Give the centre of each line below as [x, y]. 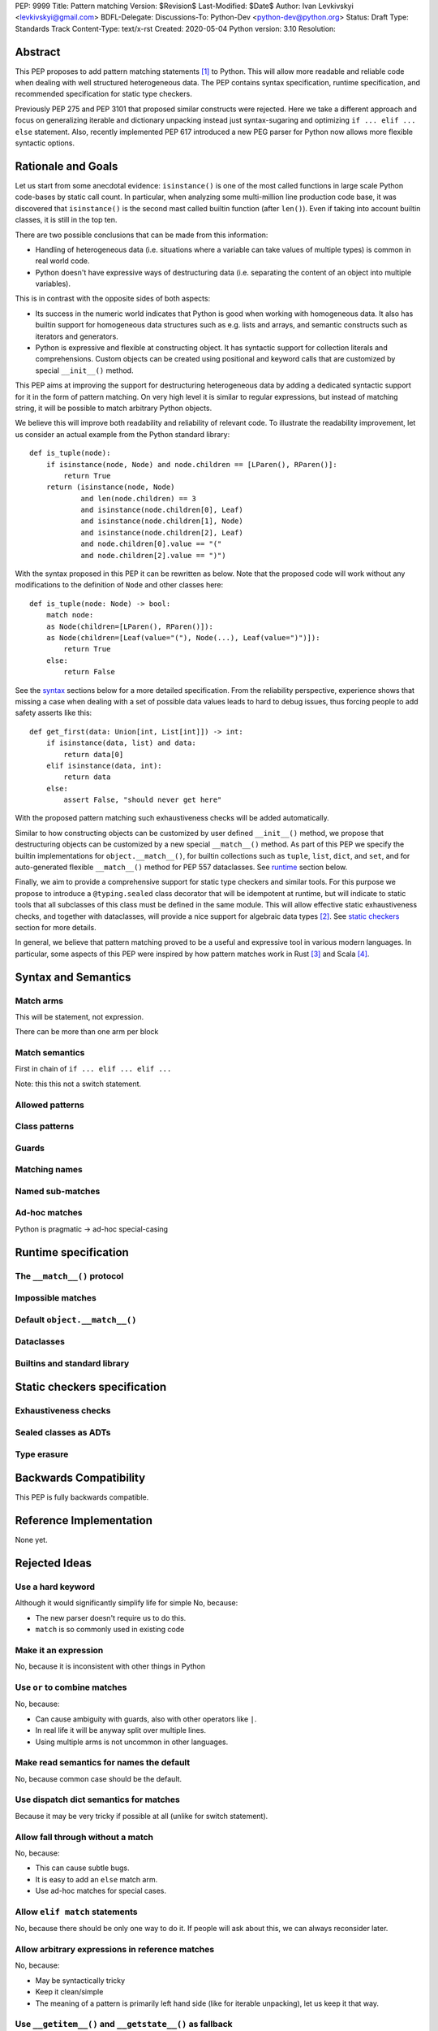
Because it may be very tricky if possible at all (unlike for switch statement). [142, 1816]
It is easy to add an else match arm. [97, 1879]
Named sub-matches [58, 1191]
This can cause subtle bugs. [82, 1868]
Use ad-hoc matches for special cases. [101, 1891]
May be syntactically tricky [80, 1980]
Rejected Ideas [54, 1563]
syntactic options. [45, 143]
